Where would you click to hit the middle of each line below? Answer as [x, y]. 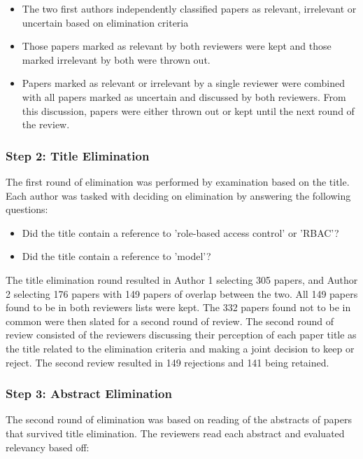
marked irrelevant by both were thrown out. [116, 59]
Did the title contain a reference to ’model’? [116, 256]
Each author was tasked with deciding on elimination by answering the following [178, 195]
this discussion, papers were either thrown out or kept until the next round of [188, 110]
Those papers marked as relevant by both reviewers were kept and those [177, 46]
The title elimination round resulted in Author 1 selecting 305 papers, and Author [182, 279]
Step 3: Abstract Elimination [89, 393]
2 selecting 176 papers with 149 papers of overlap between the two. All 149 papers [182, 293]
